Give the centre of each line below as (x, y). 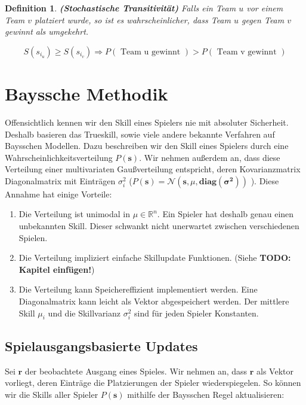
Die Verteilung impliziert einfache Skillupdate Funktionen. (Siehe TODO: (155, 258)
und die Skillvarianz (84, 313)
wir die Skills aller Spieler (52, 394)
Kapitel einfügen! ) (57, 269)
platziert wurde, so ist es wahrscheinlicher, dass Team (133, 19)
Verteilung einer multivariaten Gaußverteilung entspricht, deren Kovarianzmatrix (153, 169)
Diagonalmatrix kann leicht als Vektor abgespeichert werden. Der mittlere (154, 301)
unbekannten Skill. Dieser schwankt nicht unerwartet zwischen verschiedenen (159, 226)
